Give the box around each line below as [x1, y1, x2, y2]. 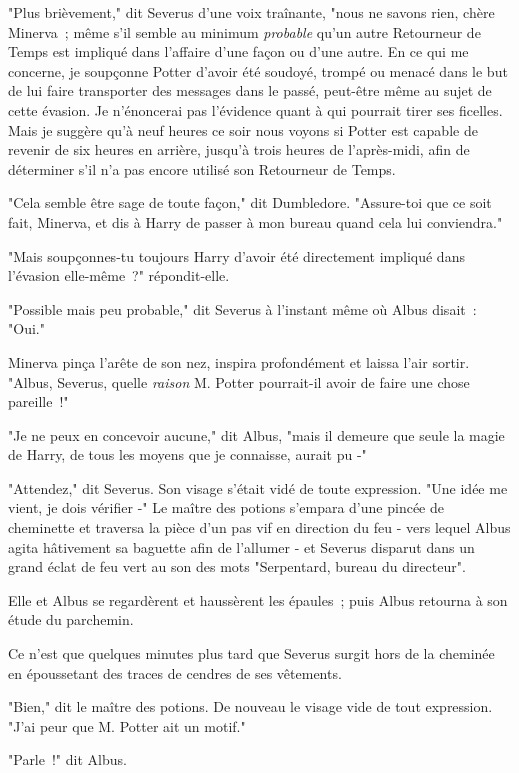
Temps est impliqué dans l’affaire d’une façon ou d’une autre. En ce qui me [8, 41, 469, 62]
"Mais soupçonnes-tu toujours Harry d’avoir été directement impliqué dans [8, 245, 465, 266]
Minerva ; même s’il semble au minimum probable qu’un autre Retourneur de [8, 21, 481, 42]
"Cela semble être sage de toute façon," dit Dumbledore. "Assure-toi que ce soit [8, 192, 492, 213]
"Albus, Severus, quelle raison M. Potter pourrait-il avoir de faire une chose [8, 371, 470, 392]
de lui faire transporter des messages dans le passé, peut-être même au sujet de [8, 80, 492, 101]
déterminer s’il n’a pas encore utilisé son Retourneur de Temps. [8, 158, 396, 179]
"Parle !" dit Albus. [8, 749, 127, 770]
